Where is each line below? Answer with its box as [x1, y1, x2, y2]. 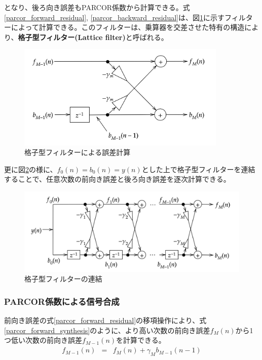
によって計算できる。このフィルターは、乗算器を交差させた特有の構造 [11, 22, 245, 32]
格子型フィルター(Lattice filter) [18, 31, 126, 42]
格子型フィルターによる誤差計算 [24, 147, 131, 157]
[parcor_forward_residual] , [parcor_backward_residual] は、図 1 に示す [4, 12, 224, 22]
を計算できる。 [116, 335, 166, 345]
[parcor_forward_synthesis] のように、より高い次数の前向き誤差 [4, 325, 210, 335]
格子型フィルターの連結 [24, 273, 102, 284]
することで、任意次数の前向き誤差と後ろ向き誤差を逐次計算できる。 [4, 174, 231, 184]
